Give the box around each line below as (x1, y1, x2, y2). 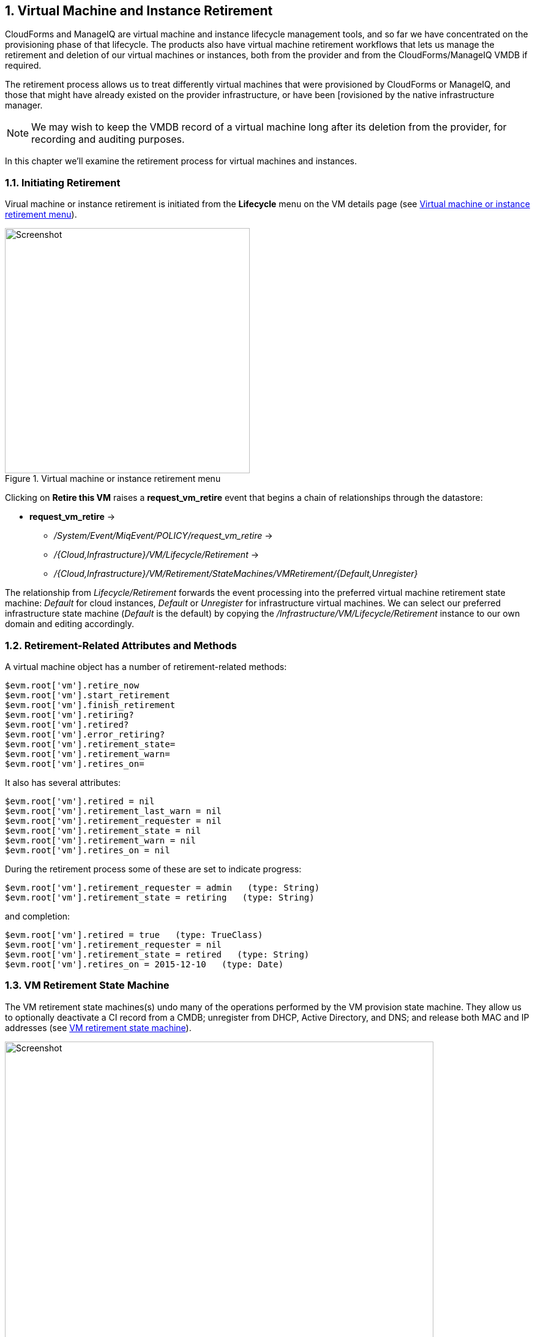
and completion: (5, 910, 70, 921)
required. (5, 60, 42, 71)
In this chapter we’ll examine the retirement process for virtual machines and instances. (5, 156, 357, 167)
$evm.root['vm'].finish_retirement (5, 699, 176, 710)
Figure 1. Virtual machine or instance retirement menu (5, 473, 221, 484)
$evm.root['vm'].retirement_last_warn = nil (5, 806, 222, 816)
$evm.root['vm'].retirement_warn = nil (5, 835, 196, 845)
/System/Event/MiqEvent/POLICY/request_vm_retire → (54, 530, 273, 541)
